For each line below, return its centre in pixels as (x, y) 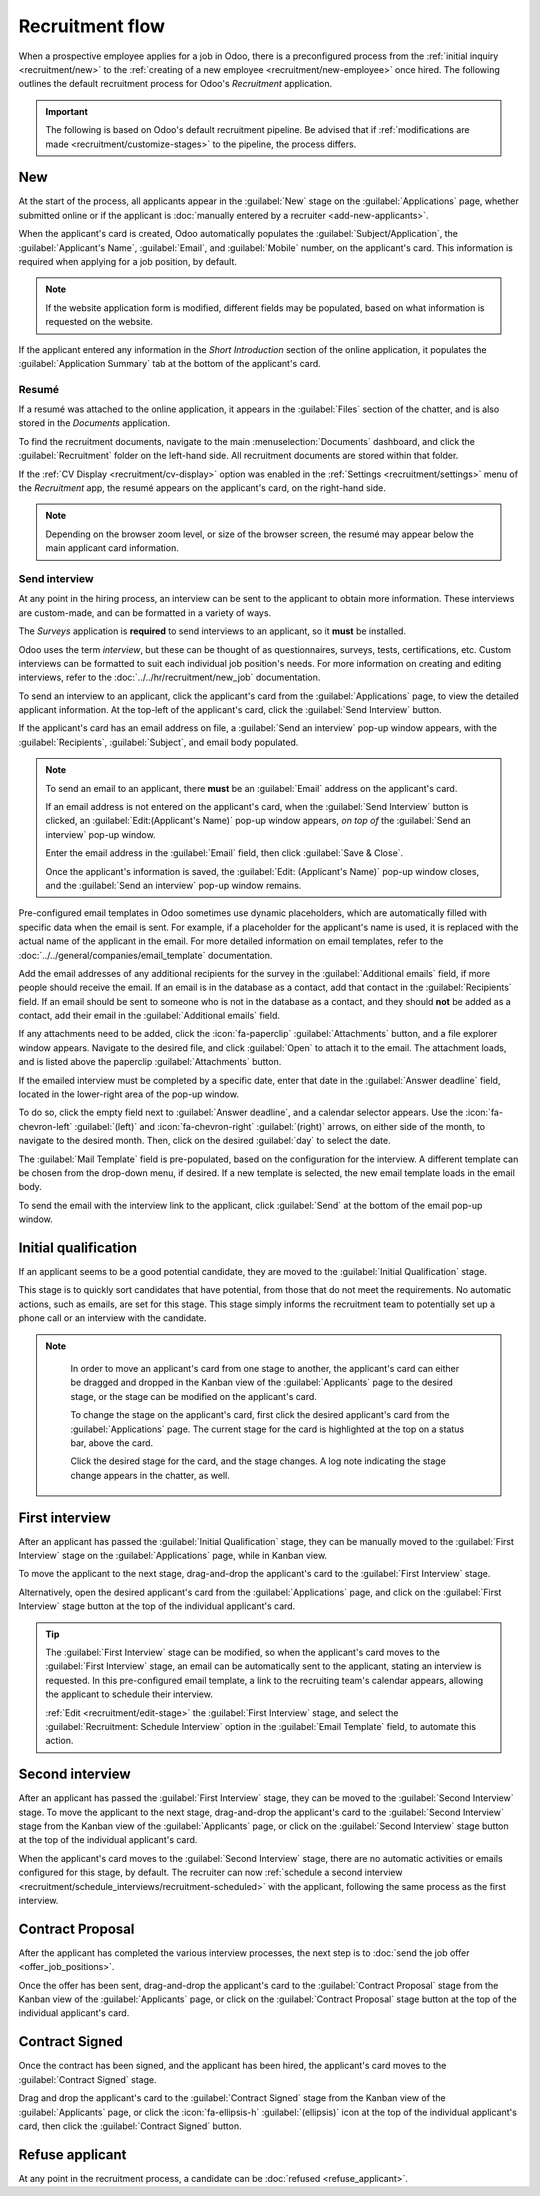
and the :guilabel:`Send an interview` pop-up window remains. (173, 885)
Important (67, 111)
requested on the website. (99, 322)
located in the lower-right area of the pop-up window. (129, 1094)
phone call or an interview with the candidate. (112, 1318)
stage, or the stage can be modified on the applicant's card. (193, 1396)
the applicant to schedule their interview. (129, 1694)
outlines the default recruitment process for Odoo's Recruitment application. (175, 84)
